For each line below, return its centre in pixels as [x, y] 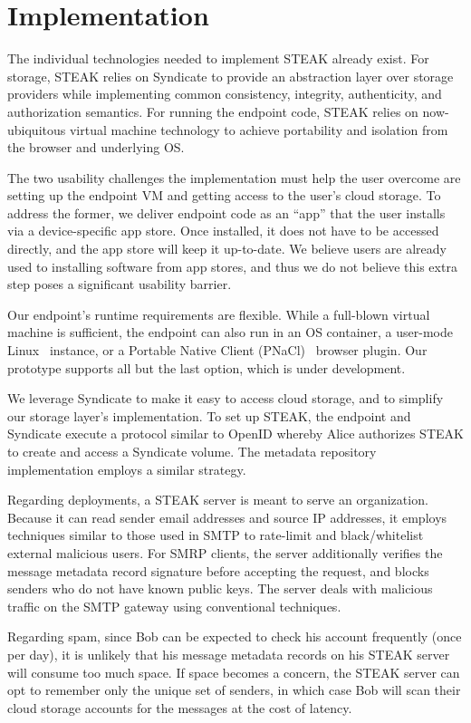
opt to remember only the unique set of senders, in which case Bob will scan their [234, 690]
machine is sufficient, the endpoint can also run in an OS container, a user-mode [230, 332]
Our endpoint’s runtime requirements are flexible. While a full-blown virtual [219, 314]
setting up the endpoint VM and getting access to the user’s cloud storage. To [224, 195]
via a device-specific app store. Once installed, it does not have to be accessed [223, 231]
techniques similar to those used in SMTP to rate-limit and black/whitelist [216, 535]
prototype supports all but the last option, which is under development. [207, 367]
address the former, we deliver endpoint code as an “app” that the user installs [226, 212]
